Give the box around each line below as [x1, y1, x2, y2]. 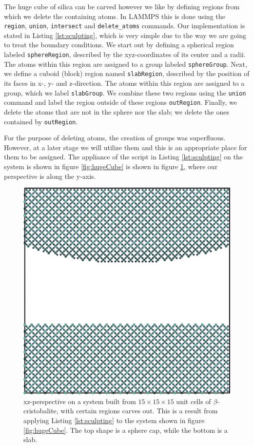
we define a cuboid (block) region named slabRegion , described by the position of [4, 68, 250, 78]
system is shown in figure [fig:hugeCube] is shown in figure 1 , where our [4, 161, 218, 171]
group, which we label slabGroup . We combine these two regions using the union [4, 87, 246, 97]
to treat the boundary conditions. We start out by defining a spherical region [4, 39, 234, 50]
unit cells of [176, 396, 211, 406]
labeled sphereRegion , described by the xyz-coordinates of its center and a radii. [4, 49, 246, 59]
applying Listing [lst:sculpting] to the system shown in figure [23, 415, 205, 425]
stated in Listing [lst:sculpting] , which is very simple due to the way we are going [4, 30, 246, 40]
